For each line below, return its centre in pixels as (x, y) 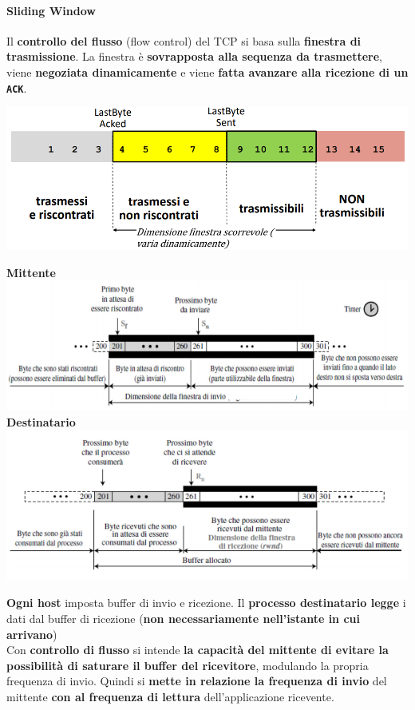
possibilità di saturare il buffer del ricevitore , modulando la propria (188, 665)
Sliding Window (51, 10)
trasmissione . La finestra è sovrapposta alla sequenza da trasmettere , (194, 56)
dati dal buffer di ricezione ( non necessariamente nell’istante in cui (183, 619)
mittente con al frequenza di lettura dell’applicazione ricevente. (170, 697)
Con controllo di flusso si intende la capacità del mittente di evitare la (198, 650)
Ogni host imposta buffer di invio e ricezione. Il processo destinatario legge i (206, 603)
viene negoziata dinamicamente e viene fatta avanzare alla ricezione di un (207, 71)
